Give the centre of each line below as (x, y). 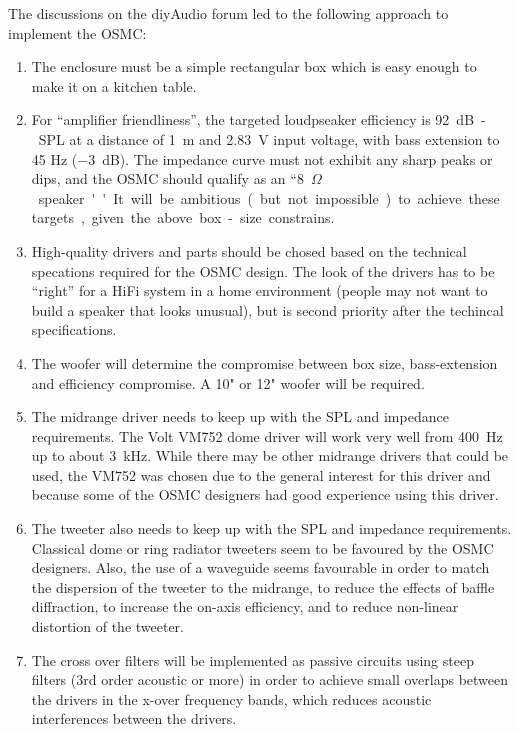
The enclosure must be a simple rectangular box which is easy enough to (254, 66)
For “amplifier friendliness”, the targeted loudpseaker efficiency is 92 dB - (258, 119)
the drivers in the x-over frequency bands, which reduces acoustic (231, 698)
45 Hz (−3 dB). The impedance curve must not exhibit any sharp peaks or (262, 158)
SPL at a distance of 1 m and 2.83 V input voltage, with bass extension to (269, 138)
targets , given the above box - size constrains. (183, 217)
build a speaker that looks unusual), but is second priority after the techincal (267, 309)
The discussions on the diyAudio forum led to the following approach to (228, 13)
